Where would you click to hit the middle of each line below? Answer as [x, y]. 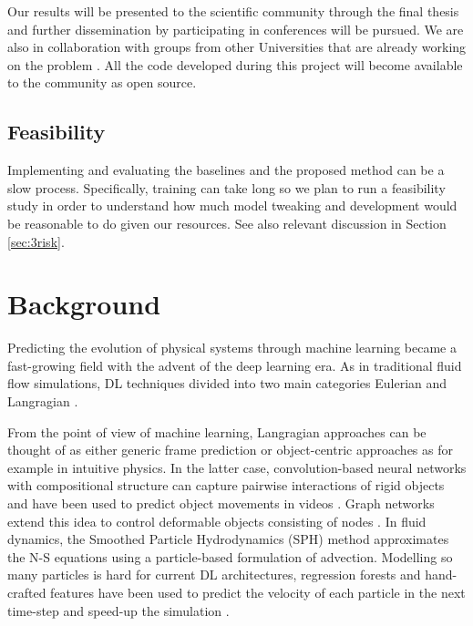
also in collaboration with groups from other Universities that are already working [237, 47]
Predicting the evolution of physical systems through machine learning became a [232, 348]
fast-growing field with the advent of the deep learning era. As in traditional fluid [235, 365]
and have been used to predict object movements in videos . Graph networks [221, 503]
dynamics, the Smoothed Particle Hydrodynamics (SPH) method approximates [228, 539]
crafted [27, 592]
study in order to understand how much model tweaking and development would [232, 205]
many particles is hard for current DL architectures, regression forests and [214, 575]
